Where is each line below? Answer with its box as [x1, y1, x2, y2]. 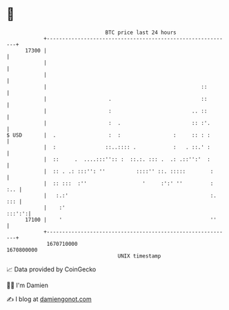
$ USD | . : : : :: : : [6, 131, 211, 139]
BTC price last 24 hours [105, 29, 177, 36]
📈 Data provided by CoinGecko [6, 265, 97, 273]
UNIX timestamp [117, 252, 161, 260]
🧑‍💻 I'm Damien [6, 281, 49, 289]
